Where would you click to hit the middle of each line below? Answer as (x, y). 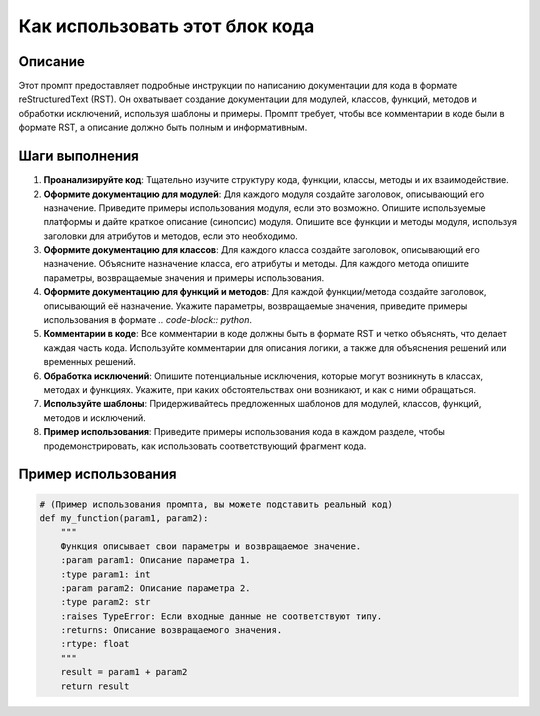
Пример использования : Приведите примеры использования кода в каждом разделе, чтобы (244, 432)
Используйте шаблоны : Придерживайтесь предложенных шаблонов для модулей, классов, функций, (262, 404)
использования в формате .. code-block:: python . (148, 320)
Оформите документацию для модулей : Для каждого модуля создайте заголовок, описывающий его (264, 194)
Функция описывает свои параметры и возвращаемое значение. (211, 546)
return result (95, 686)
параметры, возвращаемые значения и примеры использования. (184, 277)
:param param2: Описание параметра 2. (155, 588)
